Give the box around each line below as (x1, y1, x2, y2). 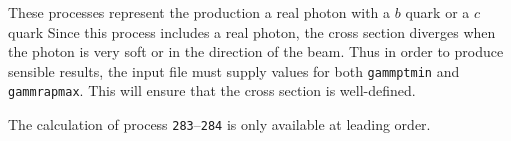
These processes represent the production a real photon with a (8, 2, 391, 22)
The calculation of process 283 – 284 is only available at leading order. (8, 114, 431, 135)
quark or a (405, 2, 470, 22)
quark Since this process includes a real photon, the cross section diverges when (8, 21, 496, 42)
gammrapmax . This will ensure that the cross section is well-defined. (8, 80, 416, 101)
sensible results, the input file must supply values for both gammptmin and (8, 60, 460, 81)
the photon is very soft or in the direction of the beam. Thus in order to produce (8, 41, 504, 62)
